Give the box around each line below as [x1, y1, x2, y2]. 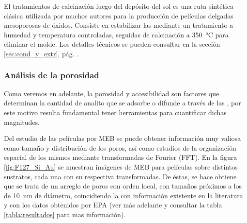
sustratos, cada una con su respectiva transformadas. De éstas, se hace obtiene [4, 171, 237, 181]
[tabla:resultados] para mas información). [4, 209, 126, 219]
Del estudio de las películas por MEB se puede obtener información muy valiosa [4, 133, 241, 143]
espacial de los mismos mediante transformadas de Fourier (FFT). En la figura [4, 152, 237, 162]
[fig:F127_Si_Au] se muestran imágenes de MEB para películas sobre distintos [4, 161, 238, 172]
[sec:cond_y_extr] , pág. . [4, 48, 79, 58]
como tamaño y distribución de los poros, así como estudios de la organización [4, 142, 236, 153]
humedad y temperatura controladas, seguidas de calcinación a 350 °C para [4, 29, 229, 39]
